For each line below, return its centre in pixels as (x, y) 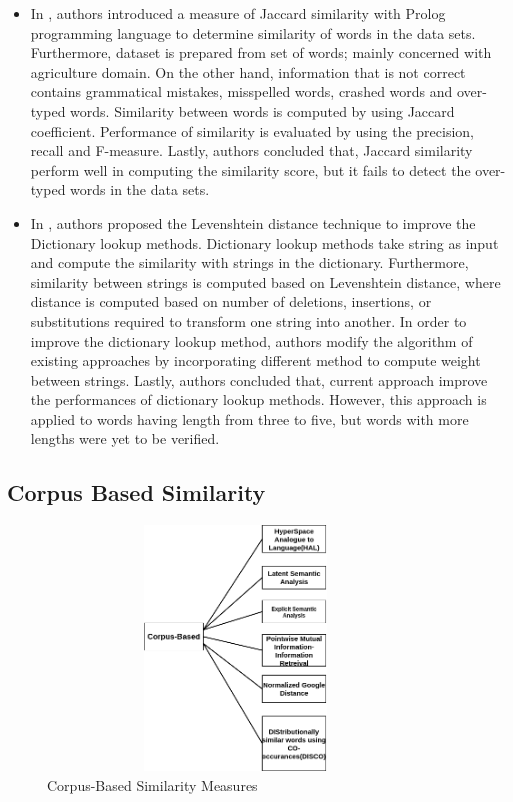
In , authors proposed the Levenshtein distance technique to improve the (253, 222)
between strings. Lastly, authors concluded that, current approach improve (259, 379)
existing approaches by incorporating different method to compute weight (255, 360)
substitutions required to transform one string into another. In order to (248, 320)
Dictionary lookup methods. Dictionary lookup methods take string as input (264, 242)
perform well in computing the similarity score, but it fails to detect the (250, 169)
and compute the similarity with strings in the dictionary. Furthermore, (249, 262)
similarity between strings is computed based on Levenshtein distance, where (265, 281)
